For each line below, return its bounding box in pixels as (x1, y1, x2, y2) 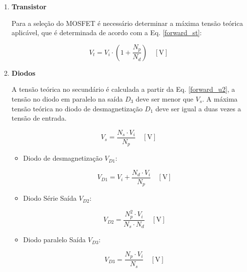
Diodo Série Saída (23, 193, 77, 203)
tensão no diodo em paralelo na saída (11, 93, 123, 104)
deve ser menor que (136, 93, 194, 104)
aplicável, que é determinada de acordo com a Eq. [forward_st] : (11, 27, 202, 38)
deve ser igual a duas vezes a (155, 103, 241, 113)
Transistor (11, 1, 47, 11)
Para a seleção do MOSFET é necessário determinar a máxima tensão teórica (11, 18, 243, 28)
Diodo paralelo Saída (23, 234, 86, 245)
